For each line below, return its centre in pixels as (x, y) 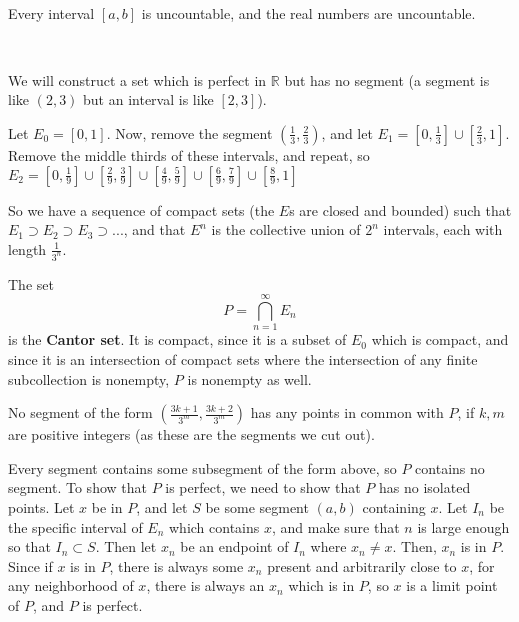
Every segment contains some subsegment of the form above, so (202, 467)
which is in (321, 585)
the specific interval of (75, 526)
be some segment (257, 506)
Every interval (51, 12)
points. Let (41, 506)
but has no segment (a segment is (387, 79)
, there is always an (205, 585)
